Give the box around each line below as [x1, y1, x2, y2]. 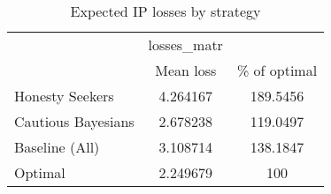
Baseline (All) [14, 137, 100, 157]
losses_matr [148, 34, 223, 55]
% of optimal [236, 60, 318, 80]
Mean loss [155, 60, 217, 80]
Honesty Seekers [14, 86, 114, 106]
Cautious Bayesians [14, 111, 135, 131]
